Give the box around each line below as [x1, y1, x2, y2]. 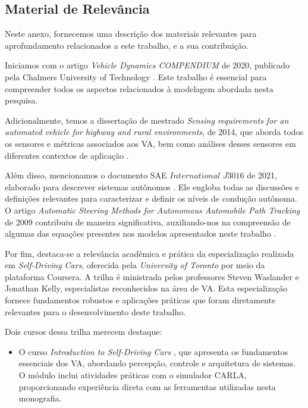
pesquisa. [5, 94, 38, 106]
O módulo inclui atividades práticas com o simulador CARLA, [18, 369, 247, 381]
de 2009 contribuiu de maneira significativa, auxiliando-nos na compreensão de [5, 215, 291, 228]
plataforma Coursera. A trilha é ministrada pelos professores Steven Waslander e [5, 270, 299, 283]
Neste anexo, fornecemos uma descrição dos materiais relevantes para [5, 27, 257, 40]
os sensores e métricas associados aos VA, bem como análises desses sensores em [5, 137, 296, 149]
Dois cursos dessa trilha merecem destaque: [5, 325, 162, 338]
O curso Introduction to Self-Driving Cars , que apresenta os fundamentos [18, 345, 288, 357]
